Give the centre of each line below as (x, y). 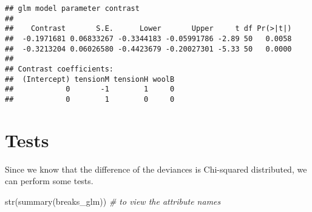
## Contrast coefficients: (59, 69)
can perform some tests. (49, 181)
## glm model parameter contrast (72, 8)
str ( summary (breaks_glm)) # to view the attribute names (113, 201)
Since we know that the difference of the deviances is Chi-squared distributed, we (156, 169)
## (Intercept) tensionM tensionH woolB (90, 79)
